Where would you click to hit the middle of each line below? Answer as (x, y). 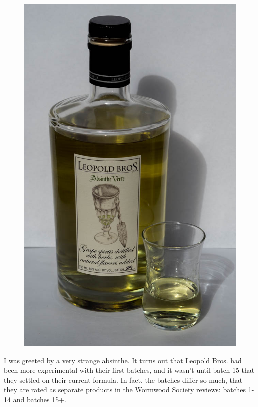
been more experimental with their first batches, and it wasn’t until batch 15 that (129, 370)
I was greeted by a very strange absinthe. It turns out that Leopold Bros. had (123, 360)
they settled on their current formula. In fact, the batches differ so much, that (123, 379)
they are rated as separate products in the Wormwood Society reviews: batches (125, 389)
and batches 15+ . (40, 399)
